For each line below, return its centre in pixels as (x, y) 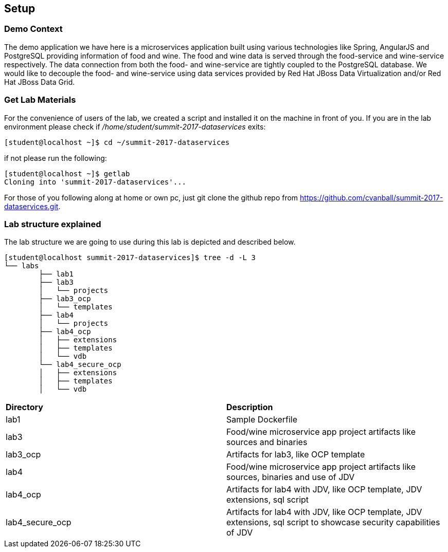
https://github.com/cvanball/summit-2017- (372, 197)
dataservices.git (31, 206)
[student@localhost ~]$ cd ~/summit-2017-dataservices (117, 142)
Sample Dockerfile (262, 420)
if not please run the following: (56, 158)
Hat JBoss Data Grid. (40, 82)
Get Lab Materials (40, 100)
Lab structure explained (53, 224)
